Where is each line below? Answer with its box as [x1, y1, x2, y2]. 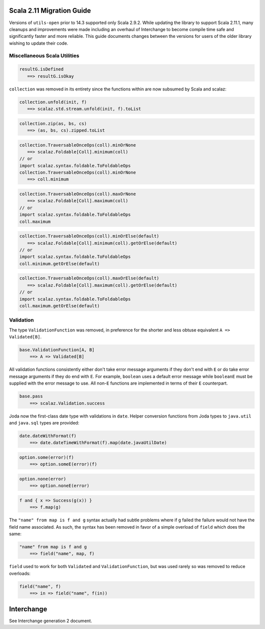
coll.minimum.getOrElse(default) [19, 261, 100, 267]
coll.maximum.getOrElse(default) [19, 303, 100, 308]
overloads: [9, 570, 31, 576]
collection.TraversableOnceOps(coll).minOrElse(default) [19, 234, 159, 239]
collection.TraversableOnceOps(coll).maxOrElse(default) [19, 275, 159, 281]
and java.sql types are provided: [9, 419, 79, 425]
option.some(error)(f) [19, 454, 74, 460]
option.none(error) [19, 476, 66, 481]
